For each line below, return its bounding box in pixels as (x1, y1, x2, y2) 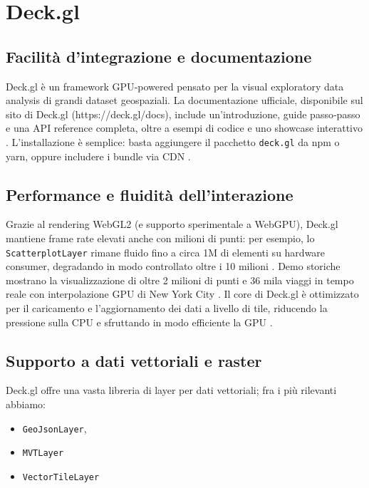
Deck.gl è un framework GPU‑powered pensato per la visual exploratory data (6, 78, 344, 93)
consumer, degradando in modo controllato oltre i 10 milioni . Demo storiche (6, 259, 341, 274)
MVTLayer (22, 448, 64, 459)
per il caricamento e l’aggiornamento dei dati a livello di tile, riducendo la (6, 301, 328, 316)
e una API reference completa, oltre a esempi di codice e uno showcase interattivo (6, 120, 363, 135)
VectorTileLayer (22, 472, 100, 482)
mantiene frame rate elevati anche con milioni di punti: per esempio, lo (6, 231, 315, 245)
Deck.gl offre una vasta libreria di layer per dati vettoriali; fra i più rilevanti (6, 383, 337, 398)
